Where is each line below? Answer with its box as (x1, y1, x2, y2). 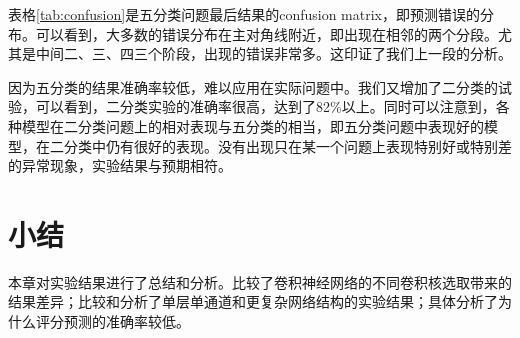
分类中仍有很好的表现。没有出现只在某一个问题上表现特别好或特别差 (63, 135, 512, 156)
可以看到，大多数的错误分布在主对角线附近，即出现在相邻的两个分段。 (35, 23, 498, 44)
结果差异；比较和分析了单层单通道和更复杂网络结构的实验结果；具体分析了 (8, 291, 498, 312)
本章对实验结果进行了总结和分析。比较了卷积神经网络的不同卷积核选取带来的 (8, 271, 512, 292)
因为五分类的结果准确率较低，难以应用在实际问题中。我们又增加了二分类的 (8, 76, 498, 97)
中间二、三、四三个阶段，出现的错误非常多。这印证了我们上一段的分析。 (35, 43, 512, 64)
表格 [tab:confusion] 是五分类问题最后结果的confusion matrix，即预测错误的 (8, 4, 480, 24)
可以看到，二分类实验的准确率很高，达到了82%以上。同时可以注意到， (35, 96, 496, 117)
